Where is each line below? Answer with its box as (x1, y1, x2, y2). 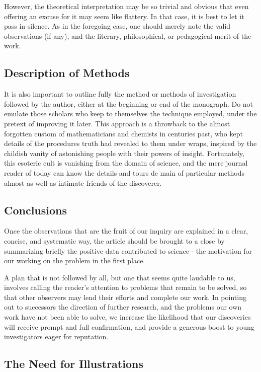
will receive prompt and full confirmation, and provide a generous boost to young (4, 321, 254, 332)
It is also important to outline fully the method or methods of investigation (4, 89, 236, 99)
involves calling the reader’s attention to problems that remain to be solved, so (4, 282, 247, 292)
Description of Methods (4, 65, 130, 81)
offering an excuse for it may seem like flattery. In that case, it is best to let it (4, 11, 244, 21)
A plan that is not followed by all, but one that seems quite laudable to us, (4, 272, 235, 282)
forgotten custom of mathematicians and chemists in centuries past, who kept (4, 128, 243, 138)
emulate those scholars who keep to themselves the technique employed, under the (4, 108, 257, 119)
